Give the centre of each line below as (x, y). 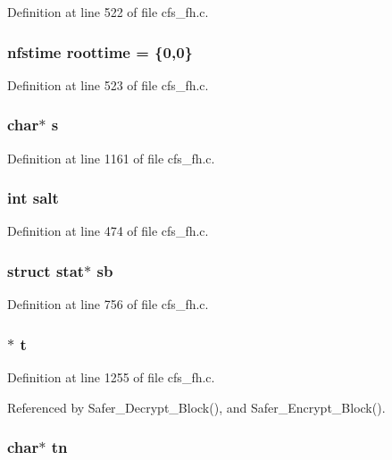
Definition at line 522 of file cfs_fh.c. (108, 12)
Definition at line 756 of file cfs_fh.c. (108, 304)
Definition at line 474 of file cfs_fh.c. (108, 231)
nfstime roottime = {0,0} (100, 51)
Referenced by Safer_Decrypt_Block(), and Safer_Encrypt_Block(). (196, 407)
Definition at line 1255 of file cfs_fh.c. (111, 377)
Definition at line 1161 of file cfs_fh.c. (111, 158)
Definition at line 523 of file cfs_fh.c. (108, 84)
